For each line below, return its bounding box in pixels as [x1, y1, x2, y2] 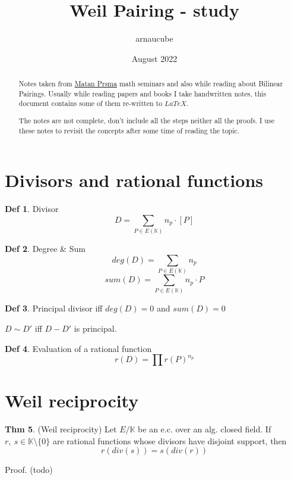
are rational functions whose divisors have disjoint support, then [52, 434, 287, 447]
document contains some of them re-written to [18, 98, 163, 108]
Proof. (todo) [5, 463, 53, 476]
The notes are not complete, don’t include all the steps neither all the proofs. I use [18, 115, 274, 125]
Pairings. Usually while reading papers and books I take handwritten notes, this [18, 88, 267, 98]
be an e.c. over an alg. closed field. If [138, 423, 271, 435]
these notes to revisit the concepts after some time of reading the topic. [18, 125, 240, 135]
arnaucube [135, 32, 173, 45]
